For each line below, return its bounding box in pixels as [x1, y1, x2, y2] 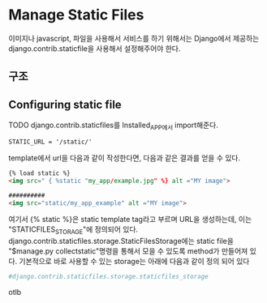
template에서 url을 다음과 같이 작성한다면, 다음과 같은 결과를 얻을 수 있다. [8, 152, 241, 163]
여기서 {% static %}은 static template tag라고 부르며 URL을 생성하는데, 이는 [8, 215, 252, 224]
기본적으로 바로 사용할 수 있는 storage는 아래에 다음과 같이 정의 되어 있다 [19, 257, 250, 267]
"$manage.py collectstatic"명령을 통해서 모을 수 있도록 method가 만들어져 [8, 246, 248, 256]
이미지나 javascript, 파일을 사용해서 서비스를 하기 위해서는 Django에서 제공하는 [8, 33, 260, 43]
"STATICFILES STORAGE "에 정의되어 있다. [8, 224, 139, 237]
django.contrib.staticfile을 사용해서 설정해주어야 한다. [8, 43, 181, 53]
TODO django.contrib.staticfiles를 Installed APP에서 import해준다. [8, 120, 219, 131]
